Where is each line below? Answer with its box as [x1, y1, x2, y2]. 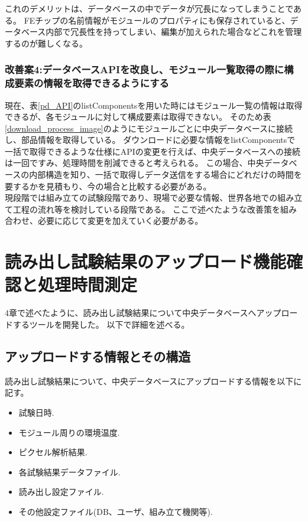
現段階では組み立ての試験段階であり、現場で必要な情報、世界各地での [5, 191, 278, 204]
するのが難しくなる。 [5, 37, 87, 49]
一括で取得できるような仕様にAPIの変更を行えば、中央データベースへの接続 [5, 145, 301, 157]
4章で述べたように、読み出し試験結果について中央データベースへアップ [5, 306, 281, 319]
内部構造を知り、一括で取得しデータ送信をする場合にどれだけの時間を [29, 168, 302, 181]
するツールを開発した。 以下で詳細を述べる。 [12, 318, 190, 330]
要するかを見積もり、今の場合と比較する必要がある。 [5, 180, 212, 192]
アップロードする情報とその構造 [5, 347, 191, 365]
